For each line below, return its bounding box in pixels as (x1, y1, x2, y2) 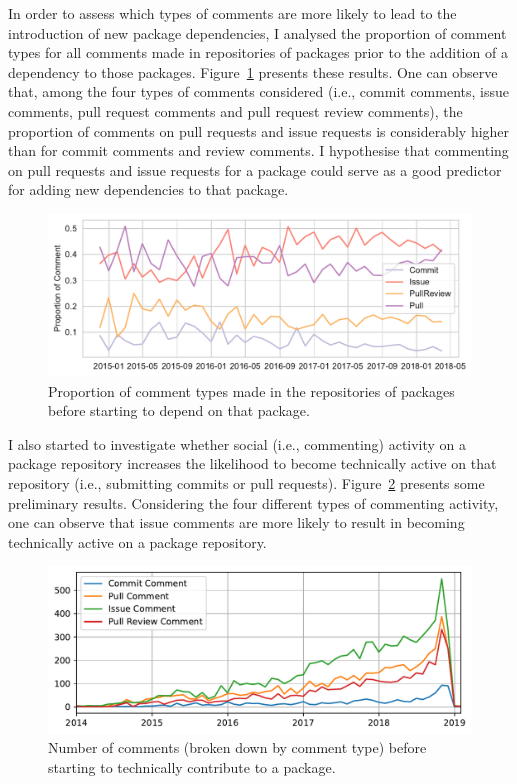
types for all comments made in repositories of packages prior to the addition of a (8, 42, 508, 63)
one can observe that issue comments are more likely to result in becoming (8, 512, 465, 533)
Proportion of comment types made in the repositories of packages (48, 380, 455, 401)
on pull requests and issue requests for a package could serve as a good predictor (8, 159, 502, 180)
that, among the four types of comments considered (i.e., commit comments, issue (8, 81, 509, 102)
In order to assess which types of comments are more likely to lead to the (8, 3, 457, 23)
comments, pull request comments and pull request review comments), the (8, 100, 463, 121)
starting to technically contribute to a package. (48, 756, 336, 777)
